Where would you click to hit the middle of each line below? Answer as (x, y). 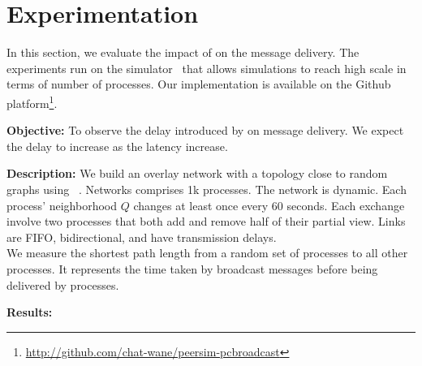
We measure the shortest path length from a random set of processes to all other (207, 253)
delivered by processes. (63, 284)
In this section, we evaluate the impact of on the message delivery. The (183, 52)
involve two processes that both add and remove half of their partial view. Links (206, 221)
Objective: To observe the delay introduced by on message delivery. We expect (205, 130)
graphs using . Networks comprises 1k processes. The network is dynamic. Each (207, 189)
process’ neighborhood (62, 205)
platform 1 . (32, 101)
